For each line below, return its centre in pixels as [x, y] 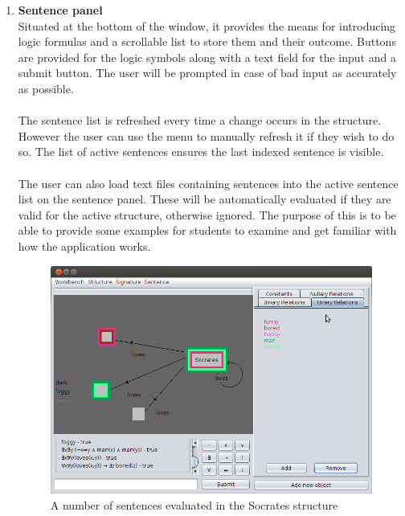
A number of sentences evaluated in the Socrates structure [194, 504]
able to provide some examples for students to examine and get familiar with [207, 230]
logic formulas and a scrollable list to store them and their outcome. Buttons [207, 41]
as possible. [46, 88]
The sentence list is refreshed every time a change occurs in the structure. [200, 120]
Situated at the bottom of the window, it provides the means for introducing [207, 25]
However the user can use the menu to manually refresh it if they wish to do [206, 135]
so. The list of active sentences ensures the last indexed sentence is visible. [201, 152]
